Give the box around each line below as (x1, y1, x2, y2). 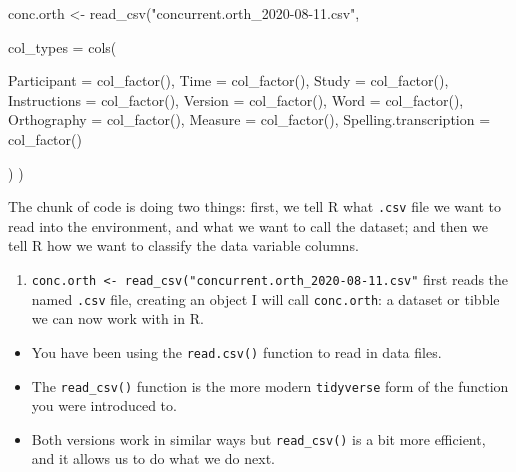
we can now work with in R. (31, 308, 204, 329)
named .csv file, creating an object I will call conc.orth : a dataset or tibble (31, 288, 500, 309)
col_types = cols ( (8, 36, 117, 57)
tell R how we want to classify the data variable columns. (8, 235, 359, 256)
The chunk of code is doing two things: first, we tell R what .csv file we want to (8, 196, 502, 217)
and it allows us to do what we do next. (31, 448, 275, 469)
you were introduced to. (31, 395, 177, 416)
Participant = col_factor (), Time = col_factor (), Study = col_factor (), (8, 70, 449, 91)
